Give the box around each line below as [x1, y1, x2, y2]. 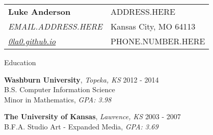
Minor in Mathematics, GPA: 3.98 [4, 94, 112, 104]
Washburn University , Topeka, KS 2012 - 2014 [4, 74, 159, 85]
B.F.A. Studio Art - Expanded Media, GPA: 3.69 [4, 121, 158, 131]
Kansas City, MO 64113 [110, 20, 196, 32]
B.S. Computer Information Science [4, 84, 115, 95]
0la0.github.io [8, 35, 56, 47]
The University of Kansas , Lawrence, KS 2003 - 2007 [4, 111, 181, 122]
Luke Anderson [8, 6, 71, 17]
